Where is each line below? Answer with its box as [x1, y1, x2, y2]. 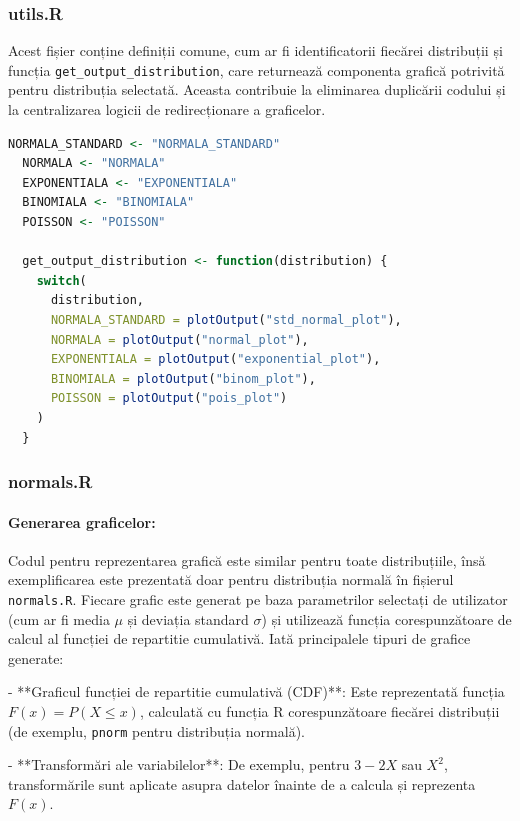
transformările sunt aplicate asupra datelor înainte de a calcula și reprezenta [8, 773, 476, 794]
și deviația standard [127, 608, 249, 629]
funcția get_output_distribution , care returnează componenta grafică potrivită [8, 59, 505, 80]
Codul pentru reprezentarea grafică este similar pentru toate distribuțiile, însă [8, 549, 486, 570]
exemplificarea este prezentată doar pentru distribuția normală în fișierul [8, 569, 454, 590]
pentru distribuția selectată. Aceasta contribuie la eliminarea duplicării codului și [8, 79, 506, 100]
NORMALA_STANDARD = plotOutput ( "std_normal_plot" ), [50, 313, 402, 327]
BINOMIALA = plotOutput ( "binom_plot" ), [50, 371, 316, 386]
